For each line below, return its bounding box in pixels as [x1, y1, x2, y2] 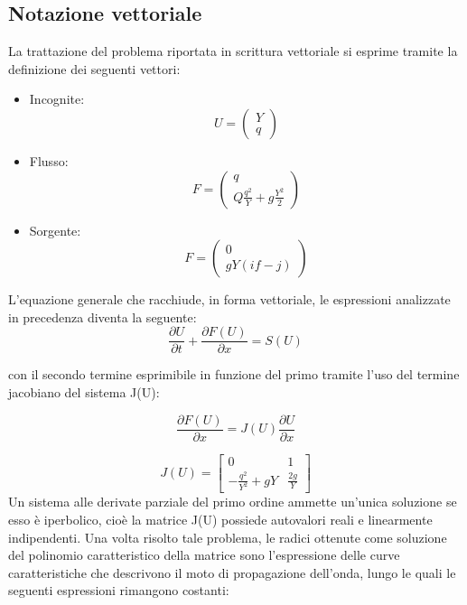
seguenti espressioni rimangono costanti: [8, 581, 229, 600]
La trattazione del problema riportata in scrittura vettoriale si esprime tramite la [8, 42, 458, 60]
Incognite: [29, 89, 85, 108]
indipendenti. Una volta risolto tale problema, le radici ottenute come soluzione [8, 527, 447, 546]
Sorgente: [29, 220, 81, 239]
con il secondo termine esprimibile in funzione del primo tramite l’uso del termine [8, 365, 460, 384]
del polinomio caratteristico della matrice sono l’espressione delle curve [8, 545, 400, 564]
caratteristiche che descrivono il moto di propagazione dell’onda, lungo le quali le [8, 563, 456, 582]
